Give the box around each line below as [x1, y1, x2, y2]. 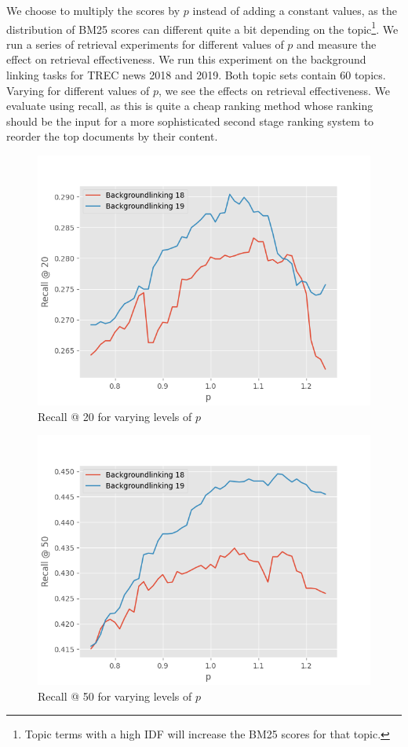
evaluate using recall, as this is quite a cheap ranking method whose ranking [6, 97, 373, 114]
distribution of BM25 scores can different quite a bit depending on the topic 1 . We [6, 18, 399, 37]
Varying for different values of [6, 82, 150, 98]
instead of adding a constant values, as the [192, 2, 397, 18]
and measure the [297, 35, 377, 52]
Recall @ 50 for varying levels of [38, 687, 192, 704]
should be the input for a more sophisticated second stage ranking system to [6, 112, 374, 129]
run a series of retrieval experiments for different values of [6, 35, 284, 52]
